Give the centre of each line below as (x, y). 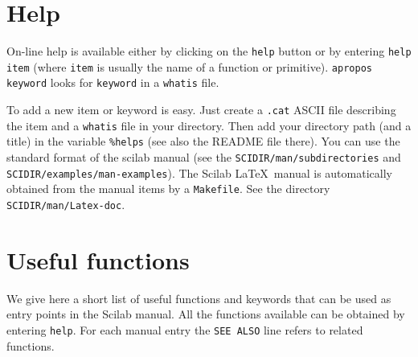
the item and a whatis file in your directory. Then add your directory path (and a (209, 125)
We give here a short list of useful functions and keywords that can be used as (199, 298)
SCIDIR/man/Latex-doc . (66, 205)
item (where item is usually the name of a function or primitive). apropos (189, 66)
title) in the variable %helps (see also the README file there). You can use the (203, 141)
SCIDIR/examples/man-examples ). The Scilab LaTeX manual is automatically (199, 172)
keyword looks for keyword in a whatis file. (113, 82)
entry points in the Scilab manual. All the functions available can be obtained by (206, 314)
